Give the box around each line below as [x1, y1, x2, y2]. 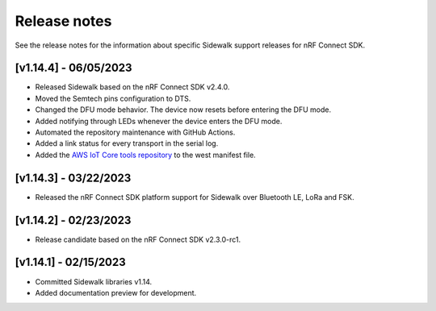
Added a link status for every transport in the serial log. [35, 139, 219, 148]
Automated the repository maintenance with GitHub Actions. [35, 127, 236, 137]
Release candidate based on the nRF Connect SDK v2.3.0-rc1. [35, 234, 241, 244]
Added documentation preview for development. [35, 288, 197, 297]
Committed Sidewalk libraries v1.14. [35, 276, 153, 286]
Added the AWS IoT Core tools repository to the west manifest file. [35, 150, 256, 160]
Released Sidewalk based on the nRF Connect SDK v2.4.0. [35, 82, 230, 92]
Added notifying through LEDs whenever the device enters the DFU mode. [35, 116, 283, 126]
